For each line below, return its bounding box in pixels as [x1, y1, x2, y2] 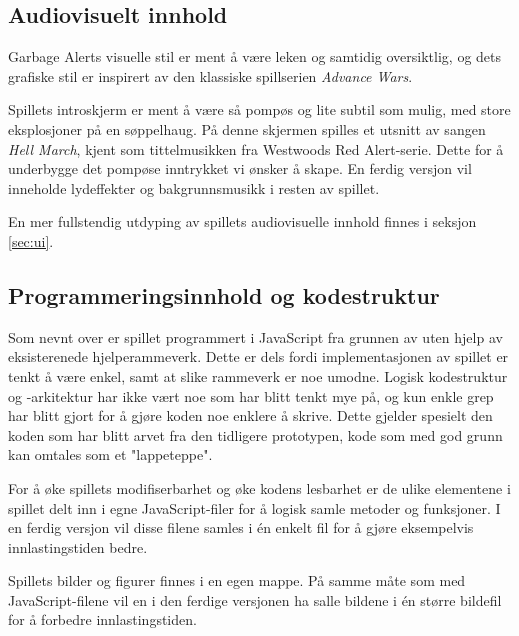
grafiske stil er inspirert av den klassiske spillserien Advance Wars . [8, 65, 413, 86]
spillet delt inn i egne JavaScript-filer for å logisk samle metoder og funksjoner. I [8, 497, 501, 518]
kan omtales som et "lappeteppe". [8, 444, 213, 465]
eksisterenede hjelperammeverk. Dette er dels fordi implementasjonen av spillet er [8, 346, 509, 367]
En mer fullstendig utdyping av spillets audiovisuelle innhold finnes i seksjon [8, 211, 477, 232]
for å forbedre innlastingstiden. [8, 609, 197, 630]
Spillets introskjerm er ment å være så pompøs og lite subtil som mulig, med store [8, 99, 511, 120]
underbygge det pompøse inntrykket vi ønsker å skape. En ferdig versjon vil [8, 158, 472, 179]
